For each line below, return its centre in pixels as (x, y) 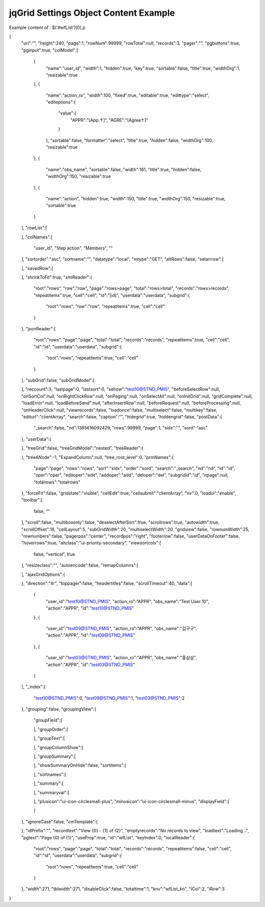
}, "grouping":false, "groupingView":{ (59, 709)
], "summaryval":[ (52, 792)
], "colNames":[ (37, 237)
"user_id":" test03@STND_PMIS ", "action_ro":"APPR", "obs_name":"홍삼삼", (121, 658)
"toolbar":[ (32, 500)
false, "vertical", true (54, 554)
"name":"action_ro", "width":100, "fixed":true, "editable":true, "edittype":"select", (128, 95)
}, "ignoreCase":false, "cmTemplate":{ (60, 822)
